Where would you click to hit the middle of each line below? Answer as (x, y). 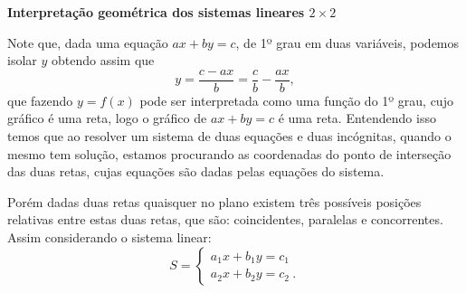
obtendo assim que (103, 60)
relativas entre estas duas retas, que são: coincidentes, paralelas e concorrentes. (225, 219)
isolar (22, 60)
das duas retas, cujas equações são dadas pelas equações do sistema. (196, 171)
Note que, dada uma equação (88, 42)
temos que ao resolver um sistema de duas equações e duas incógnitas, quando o (229, 136)
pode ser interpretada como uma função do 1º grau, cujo (296, 100)
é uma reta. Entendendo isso (357, 118)
